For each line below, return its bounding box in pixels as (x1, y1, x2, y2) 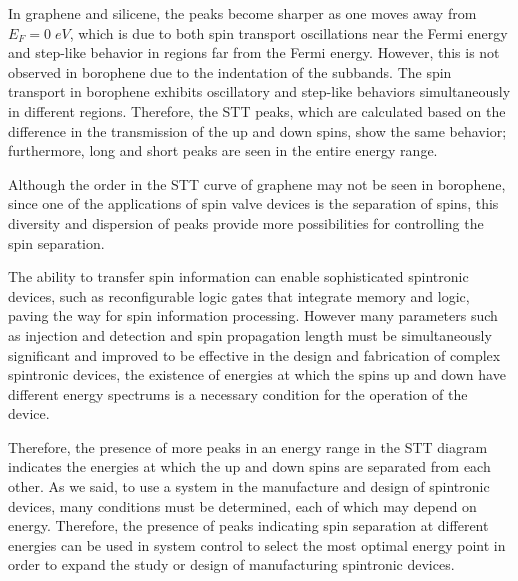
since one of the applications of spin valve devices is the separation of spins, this (8, 193, 499, 214)
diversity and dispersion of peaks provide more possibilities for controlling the (8, 212, 484, 233)
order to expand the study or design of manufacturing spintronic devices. (8, 554, 455, 575)
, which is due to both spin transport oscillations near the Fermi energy (69, 22, 508, 43)
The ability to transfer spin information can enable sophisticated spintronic (8, 266, 469, 287)
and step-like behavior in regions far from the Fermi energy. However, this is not (8, 42, 500, 63)
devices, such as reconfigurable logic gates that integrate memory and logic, (8, 285, 470, 306)
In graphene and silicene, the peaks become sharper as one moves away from (8, 3, 477, 23)
